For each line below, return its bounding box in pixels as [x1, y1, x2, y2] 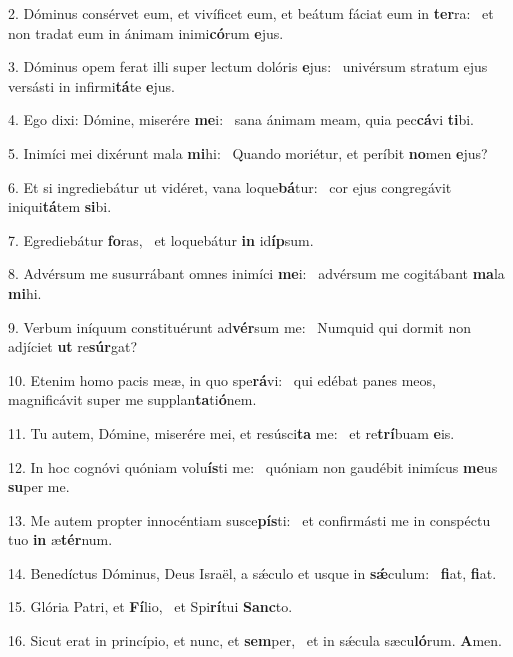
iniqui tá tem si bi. [8, 196, 112, 217]
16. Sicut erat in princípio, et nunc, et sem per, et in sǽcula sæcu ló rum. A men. [8, 630, 502, 651]
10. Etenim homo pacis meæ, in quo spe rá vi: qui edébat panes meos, [8, 369, 436, 390]
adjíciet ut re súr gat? [8, 336, 138, 357]
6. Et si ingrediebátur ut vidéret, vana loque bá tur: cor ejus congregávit [8, 176, 452, 197]
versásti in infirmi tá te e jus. [8, 75, 175, 96]
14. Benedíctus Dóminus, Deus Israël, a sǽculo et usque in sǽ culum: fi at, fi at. [8, 562, 497, 583]
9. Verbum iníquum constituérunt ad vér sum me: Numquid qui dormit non [8, 316, 472, 337]
